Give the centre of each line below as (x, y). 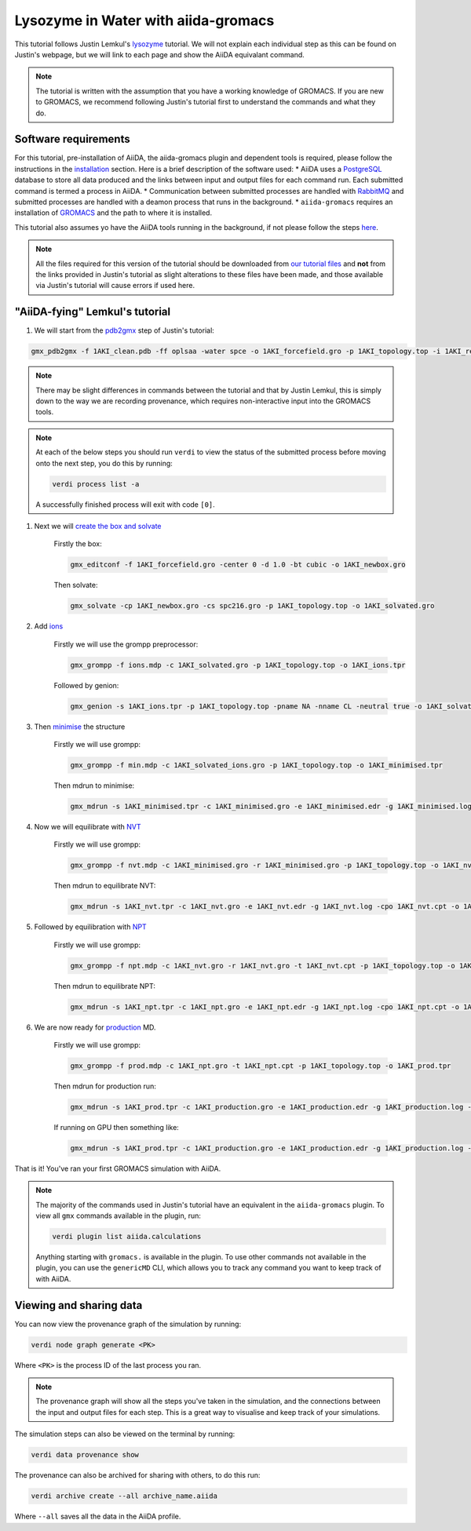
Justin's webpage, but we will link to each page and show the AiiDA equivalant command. (160, 54)
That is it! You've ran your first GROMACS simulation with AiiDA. (118, 1168)
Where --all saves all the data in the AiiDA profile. (98, 1516)
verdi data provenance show (85, 1455)
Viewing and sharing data (78, 1305)
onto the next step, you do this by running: (104, 463)
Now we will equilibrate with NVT (88, 826)
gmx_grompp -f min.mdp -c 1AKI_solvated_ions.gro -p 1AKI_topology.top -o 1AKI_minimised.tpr (257, 765)
